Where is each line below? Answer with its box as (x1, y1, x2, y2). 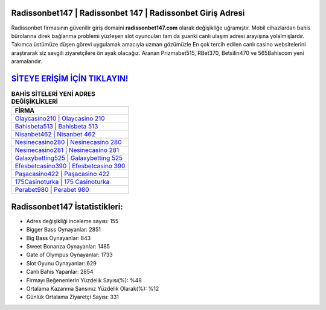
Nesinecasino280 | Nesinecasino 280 (14, 138, 122, 147)
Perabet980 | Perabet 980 (14, 186, 90, 194)
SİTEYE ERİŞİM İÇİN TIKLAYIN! (11, 73, 129, 84)
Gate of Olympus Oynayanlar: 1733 (26, 251, 113, 259)
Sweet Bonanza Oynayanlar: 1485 (26, 243, 110, 250)
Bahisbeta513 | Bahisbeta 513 (14, 122, 98, 131)
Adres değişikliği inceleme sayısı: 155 (26, 217, 119, 224)
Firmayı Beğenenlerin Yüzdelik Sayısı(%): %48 (26, 276, 142, 283)
